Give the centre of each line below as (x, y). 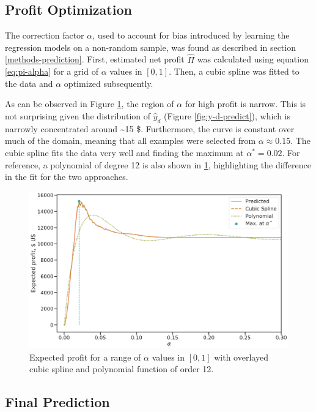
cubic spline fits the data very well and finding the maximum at (124, 152)
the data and (29, 83)
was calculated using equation (253, 59)
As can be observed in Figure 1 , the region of (90, 104)
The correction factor (45, 35)
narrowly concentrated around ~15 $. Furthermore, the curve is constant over (150, 128)
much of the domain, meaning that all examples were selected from (130, 140)
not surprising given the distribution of (78, 115)
